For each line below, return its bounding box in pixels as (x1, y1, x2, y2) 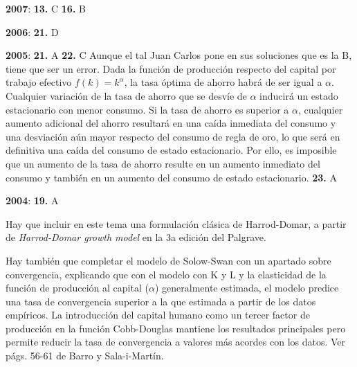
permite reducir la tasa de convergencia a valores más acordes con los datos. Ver (6, 334, 346, 349)
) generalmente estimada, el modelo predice (154, 280, 339, 295)
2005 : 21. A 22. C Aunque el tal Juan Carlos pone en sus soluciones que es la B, (6, 48, 352, 62)
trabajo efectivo (6, 75, 72, 89)
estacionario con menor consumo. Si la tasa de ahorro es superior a (6, 102, 289, 116)
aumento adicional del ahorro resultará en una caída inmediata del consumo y (6, 116, 336, 130)
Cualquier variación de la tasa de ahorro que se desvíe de (6, 88, 247, 102)
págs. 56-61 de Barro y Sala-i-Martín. (6, 348, 164, 363)
